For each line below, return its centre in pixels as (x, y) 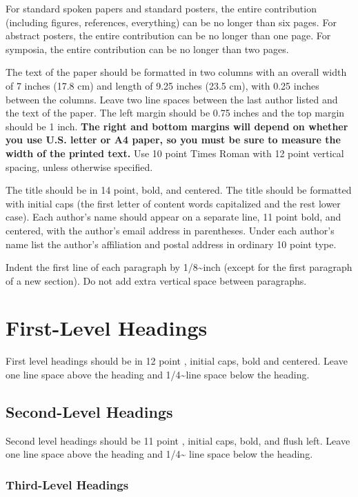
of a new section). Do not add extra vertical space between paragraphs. (156, 280)
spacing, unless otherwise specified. (79, 166)
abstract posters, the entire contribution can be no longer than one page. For (168, 35)
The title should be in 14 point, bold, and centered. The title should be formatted (179, 190)
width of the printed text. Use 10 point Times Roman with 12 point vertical (175, 153)
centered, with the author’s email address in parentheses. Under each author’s (170, 230)
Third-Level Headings (67, 484)
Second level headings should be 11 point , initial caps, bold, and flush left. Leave (178, 440)
